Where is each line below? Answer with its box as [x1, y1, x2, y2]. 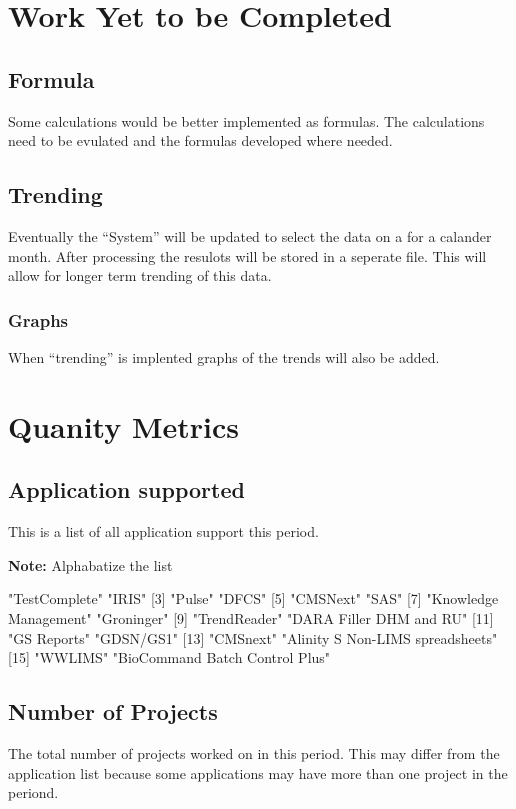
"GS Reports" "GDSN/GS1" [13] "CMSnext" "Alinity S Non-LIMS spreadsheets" [8, 627, 498, 648]
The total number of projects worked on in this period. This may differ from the [8, 742, 500, 763]
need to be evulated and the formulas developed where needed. [8, 130, 393, 151]
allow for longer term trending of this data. [8, 265, 272, 286]
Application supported [8, 474, 245, 505]
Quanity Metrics [8, 405, 239, 446]
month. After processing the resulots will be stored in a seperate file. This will [8, 245, 487, 266]
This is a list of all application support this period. [8, 521, 319, 542]
